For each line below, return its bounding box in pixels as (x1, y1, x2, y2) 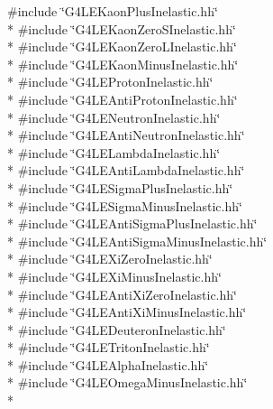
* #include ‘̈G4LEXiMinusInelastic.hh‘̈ (7, 266, 222, 285)
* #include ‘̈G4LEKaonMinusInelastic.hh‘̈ (7, 54, 239, 73)
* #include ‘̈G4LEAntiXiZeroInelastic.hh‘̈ (7, 284, 237, 303)
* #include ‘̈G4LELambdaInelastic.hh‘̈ (7, 143, 221, 162)
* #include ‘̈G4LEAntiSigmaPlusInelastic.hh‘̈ (7, 214, 258, 233)
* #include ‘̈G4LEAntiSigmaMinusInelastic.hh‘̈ (7, 231, 268, 250)
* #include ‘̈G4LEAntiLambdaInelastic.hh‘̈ (7, 161, 245, 180)
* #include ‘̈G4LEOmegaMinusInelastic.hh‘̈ (7, 373, 248, 392)
